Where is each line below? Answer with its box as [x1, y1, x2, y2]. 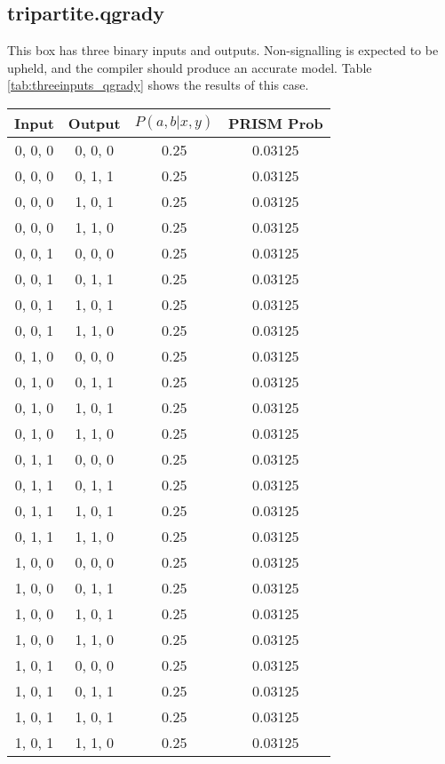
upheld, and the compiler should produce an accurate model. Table [7, 58, 372, 76]
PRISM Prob [227, 112, 323, 133]
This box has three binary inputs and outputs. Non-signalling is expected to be [7, 41, 439, 60]
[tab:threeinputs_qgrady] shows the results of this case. [7, 76, 309, 94]
